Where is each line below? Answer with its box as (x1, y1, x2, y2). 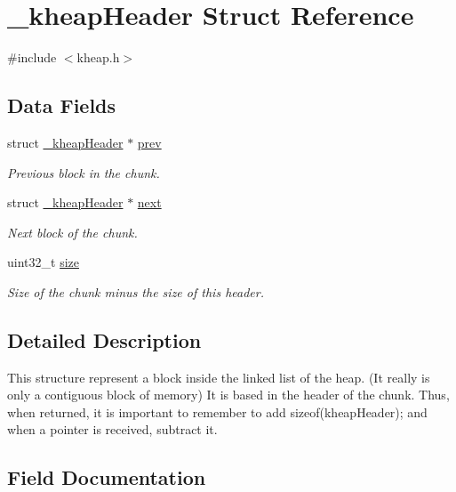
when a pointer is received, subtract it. (7, 420, 218, 439)
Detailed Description (7, 326, 202, 353)
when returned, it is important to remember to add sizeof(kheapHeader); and (7, 402, 428, 421)
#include (7, 48, 57, 67)
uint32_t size (7, 253, 79, 271)
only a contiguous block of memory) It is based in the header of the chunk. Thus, (7, 385, 450, 404)
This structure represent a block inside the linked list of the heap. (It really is (7, 367, 430, 386)
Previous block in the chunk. (7, 163, 160, 181)
